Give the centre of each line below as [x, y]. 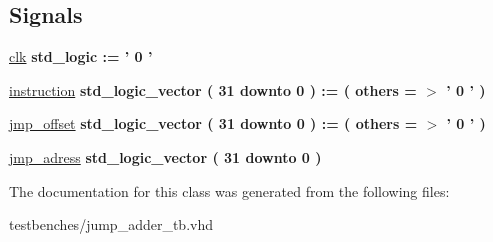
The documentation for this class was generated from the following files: [229, 190]
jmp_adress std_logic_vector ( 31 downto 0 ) [165, 156]
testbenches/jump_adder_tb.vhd [111, 224]
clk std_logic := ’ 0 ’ [81, 56]
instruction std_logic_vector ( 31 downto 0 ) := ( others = [213, 89]
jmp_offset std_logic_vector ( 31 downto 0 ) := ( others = [213, 123]
